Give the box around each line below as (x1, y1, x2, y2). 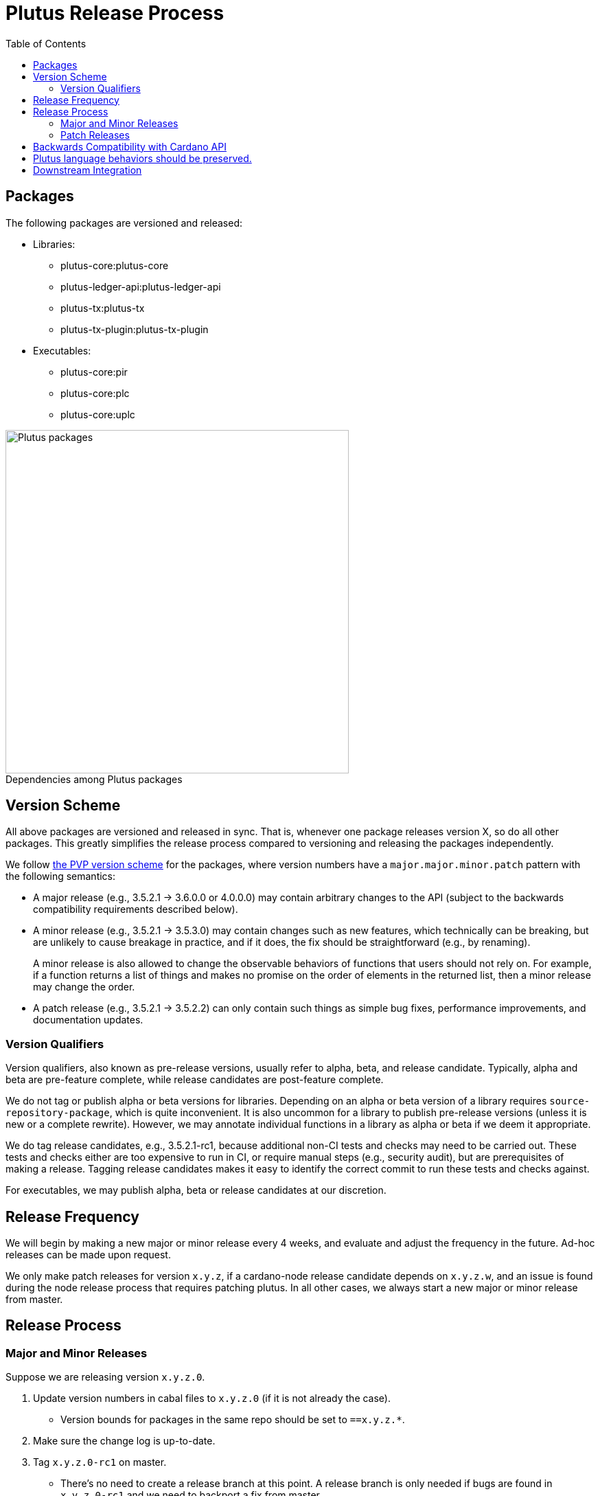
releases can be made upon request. (5, 1249, 171, 1261)
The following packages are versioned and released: (5, 216, 243, 229)
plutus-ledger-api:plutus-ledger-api (60, 280, 221, 293)
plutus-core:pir (60, 365, 128, 378)
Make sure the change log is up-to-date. (33, 1435, 216, 1447)
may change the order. (33, 981, 135, 993)
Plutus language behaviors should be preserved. (33, 152, 252, 164)
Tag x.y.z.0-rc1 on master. (33, 1456, 167, 1469)
